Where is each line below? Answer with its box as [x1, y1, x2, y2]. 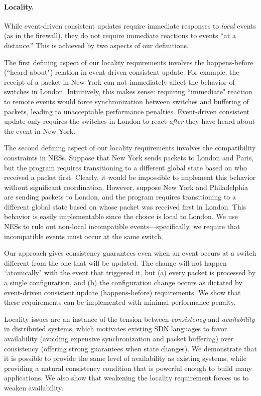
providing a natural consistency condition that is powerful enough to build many [4, 362, 252, 373]
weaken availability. [4, 382, 64, 392]
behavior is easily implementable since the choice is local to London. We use [4, 211, 238, 222]
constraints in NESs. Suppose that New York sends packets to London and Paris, [4, 152, 254, 162]
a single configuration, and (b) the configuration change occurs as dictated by [4, 277, 242, 288]
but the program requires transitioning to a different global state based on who [4, 162, 247, 172]
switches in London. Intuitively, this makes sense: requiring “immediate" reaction [4, 86, 252, 97]
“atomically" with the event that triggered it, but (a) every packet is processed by [4, 267, 256, 278]
